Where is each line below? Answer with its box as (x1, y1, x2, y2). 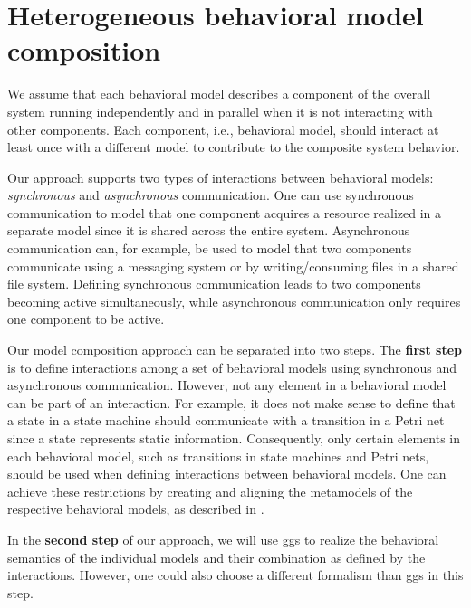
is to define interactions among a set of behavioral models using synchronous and (7, 357, 457, 376)
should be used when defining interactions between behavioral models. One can (7, 464, 447, 483)
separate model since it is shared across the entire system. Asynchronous (7, 221, 410, 240)
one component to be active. (7, 309, 165, 328)
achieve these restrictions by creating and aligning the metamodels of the (7, 481, 413, 500)
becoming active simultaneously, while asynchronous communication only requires (7, 291, 461, 310)
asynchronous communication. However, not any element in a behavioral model (7, 375, 447, 394)
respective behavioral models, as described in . (7, 499, 264, 518)
